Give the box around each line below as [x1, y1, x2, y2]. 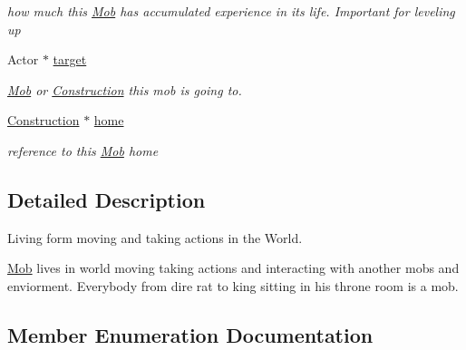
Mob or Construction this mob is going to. [7, 80, 242, 99]
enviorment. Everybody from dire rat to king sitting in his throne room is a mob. [7, 276, 459, 295]
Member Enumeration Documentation [7, 320, 374, 348]
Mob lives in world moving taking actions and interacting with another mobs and [7, 258, 460, 277]
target [53, 50, 87, 69]
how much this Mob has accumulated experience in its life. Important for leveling [7, 2, 455, 20]
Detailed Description [7, 185, 206, 213]
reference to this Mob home [7, 141, 159, 160]
